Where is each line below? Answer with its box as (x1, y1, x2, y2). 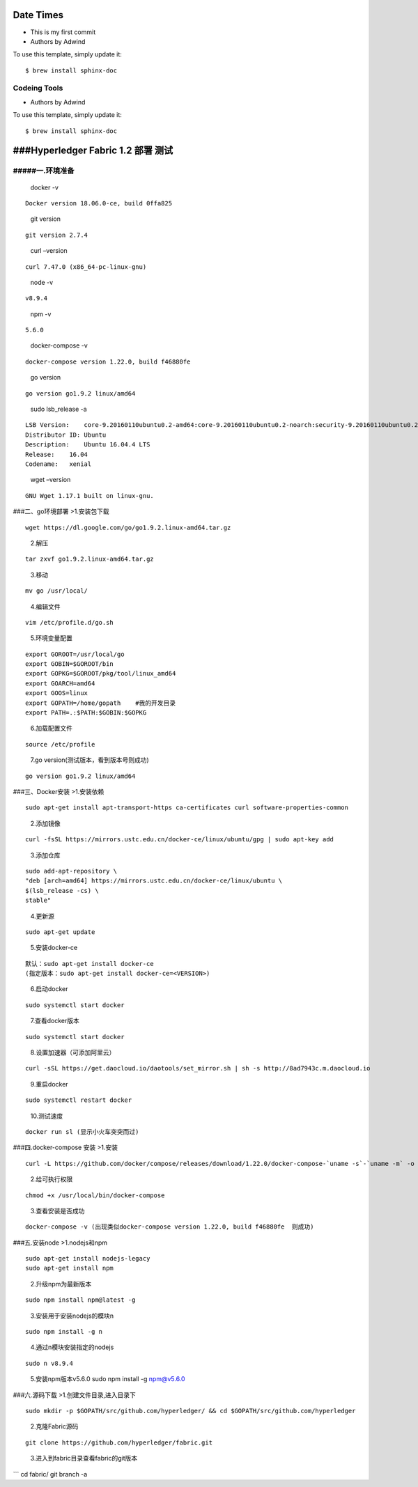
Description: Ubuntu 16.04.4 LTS (25, 441, 150, 449)
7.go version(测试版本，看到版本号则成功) (30, 756, 149, 764)
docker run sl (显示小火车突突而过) (25, 1128, 139, 1135)
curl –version (30, 247, 68, 255)
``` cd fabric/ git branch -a (13, 1470, 88, 1478)
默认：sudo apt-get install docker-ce (25, 960, 154, 967)
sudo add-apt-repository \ (25, 867, 118, 875)
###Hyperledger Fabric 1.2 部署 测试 (13, 145, 173, 157)
